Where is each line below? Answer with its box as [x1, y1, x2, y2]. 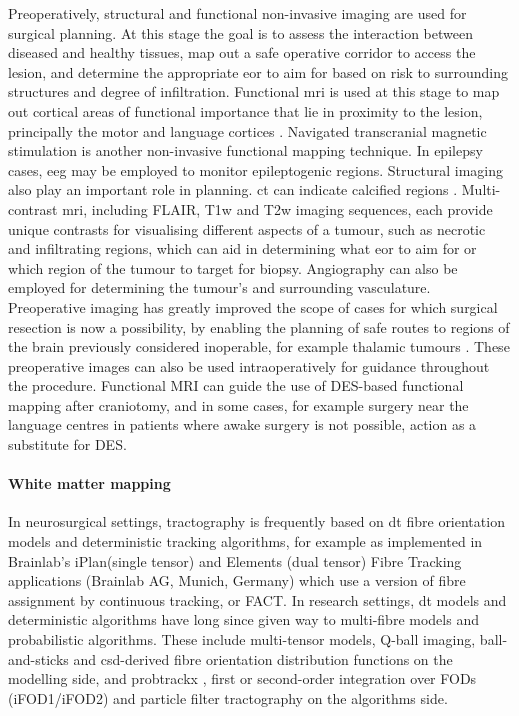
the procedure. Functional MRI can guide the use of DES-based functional [8, 375, 464, 396]
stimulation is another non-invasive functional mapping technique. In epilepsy [8, 140, 483, 161]
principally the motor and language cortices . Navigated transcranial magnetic [8, 120, 487, 141]
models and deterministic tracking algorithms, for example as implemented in [8, 531, 483, 552]
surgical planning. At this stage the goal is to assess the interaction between [8, 22, 473, 43]
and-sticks [8, 648, 69, 669]
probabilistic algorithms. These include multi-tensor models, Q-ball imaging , [8, 629, 476, 650]
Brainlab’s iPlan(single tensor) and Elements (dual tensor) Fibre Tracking [8, 550, 462, 571]
